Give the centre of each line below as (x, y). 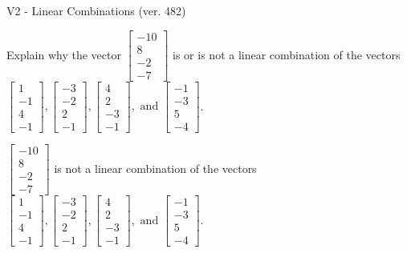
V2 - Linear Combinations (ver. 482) (96, 10)
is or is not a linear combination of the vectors (287, 54)
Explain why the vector (64, 54)
